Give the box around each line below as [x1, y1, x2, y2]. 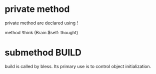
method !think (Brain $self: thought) [4, 29, 78, 35]
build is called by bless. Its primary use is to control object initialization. [4, 63, 151, 69]
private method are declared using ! [4, 20, 78, 26]
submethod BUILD [4, 47, 82, 58]
